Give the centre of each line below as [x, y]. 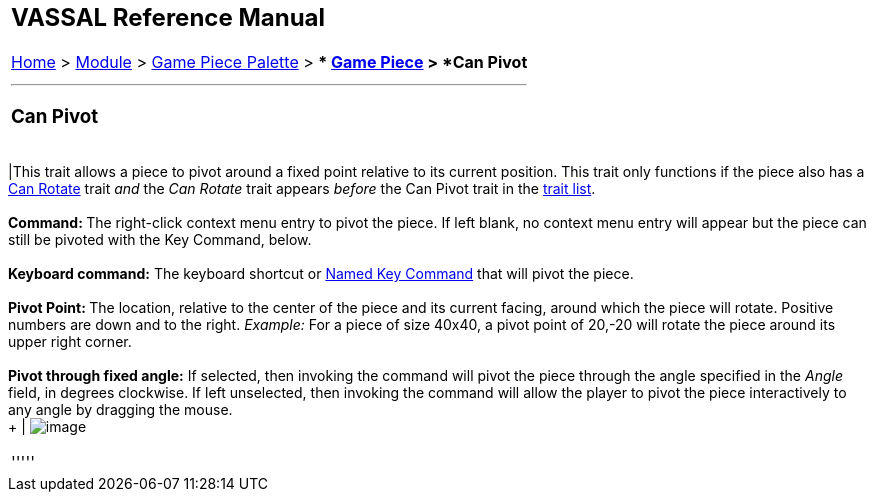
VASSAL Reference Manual [168, 17]
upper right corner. [70, 342]
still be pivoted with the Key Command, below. [160, 240]
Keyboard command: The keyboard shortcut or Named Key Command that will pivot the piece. [321, 274]
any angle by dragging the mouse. [120, 410]
